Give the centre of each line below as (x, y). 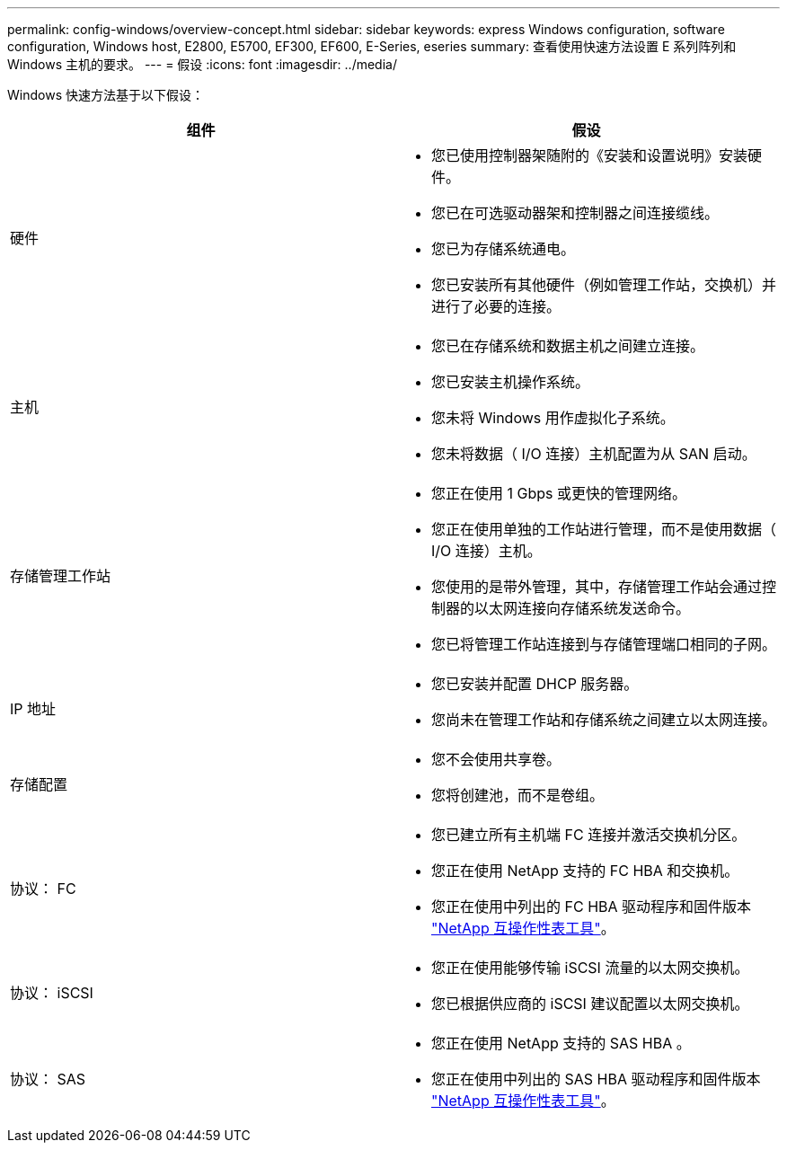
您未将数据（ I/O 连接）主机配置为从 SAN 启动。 (594, 454)
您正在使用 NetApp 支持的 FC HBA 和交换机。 (585, 871)
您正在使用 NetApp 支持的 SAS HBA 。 (561, 1043)
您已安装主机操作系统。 (511, 382)
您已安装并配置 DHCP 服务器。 (535, 684)
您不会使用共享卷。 (496, 759)
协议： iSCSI (52, 993)
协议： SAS (48, 1079)
